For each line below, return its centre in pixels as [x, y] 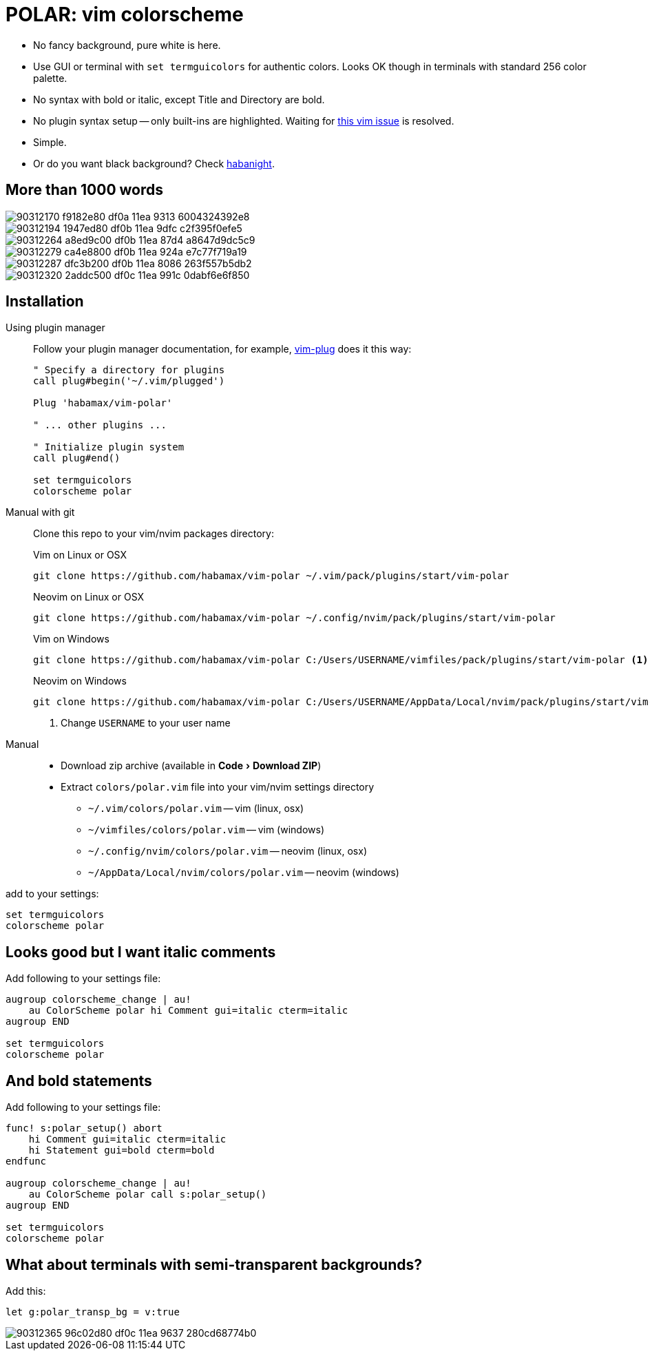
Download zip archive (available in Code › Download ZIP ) [191, 766]
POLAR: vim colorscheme [125, 14]
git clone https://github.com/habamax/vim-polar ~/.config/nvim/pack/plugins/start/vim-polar [294, 618]
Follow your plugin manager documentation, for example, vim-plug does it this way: [222, 349]
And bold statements [79, 1081]
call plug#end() [77, 458]
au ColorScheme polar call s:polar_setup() [148, 1195]
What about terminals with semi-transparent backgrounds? [214, 1264]
